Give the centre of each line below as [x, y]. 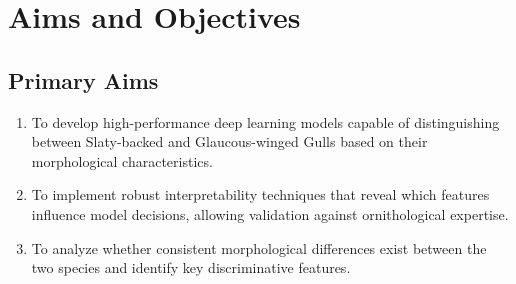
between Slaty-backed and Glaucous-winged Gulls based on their [229, 141]
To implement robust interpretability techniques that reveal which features [260, 194]
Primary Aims [83, 79]
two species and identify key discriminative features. [191, 267]
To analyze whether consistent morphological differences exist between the [259, 247]
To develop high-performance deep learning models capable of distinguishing [265, 121]
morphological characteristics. [122, 160]
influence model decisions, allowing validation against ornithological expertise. [270, 213]
